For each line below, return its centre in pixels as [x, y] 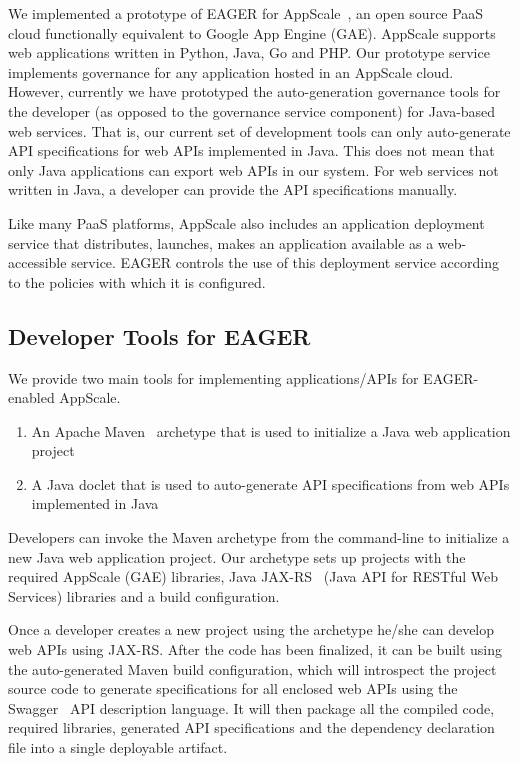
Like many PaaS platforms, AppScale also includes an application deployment [246, 222]
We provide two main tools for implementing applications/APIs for [213, 377]
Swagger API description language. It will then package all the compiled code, [251, 707]
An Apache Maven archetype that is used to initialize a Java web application [271, 430]
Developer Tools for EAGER [159, 335]
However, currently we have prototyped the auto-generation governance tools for [254, 91]
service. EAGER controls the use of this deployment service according [285, 262]
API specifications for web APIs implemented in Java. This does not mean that [251, 150]
